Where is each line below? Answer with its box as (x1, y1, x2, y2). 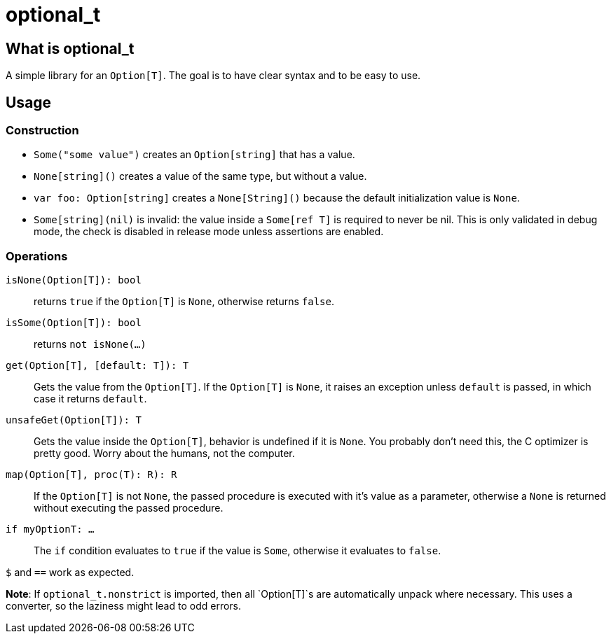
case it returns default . (34, 393, 147, 405)
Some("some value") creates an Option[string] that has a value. (34, 148, 355, 161)
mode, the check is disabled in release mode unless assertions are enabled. (34, 225, 384, 238)
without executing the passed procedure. (34, 502, 224, 514)
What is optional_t (6, 39, 135, 57)
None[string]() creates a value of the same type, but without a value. (34, 170, 367, 183)
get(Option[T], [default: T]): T (6, 360, 189, 372)
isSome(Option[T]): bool (6, 317, 142, 329)
